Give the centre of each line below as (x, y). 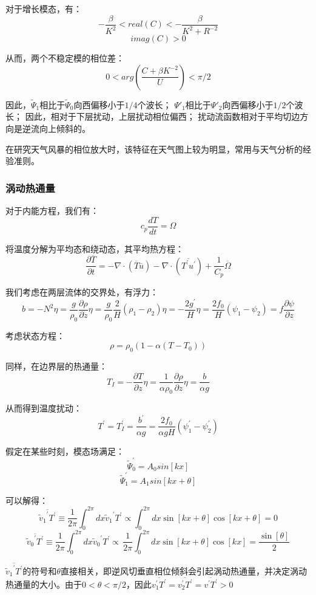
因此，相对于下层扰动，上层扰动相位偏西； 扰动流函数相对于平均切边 (163, 116)
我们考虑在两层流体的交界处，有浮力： (82, 291)
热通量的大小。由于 (44, 584)
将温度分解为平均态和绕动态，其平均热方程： (95, 248)
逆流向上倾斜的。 (56, 128)
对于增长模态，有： (44, 9)
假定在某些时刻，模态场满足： (65, 451)
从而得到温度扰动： (44, 408)
